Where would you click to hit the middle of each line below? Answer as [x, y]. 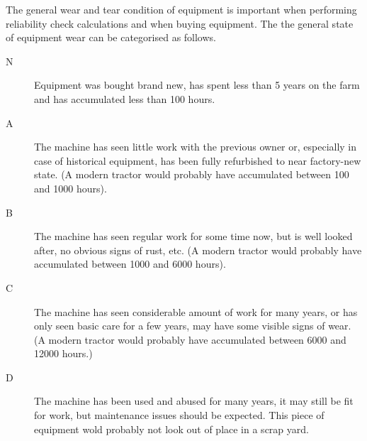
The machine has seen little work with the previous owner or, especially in [196, 147]
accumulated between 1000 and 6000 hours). [130, 264]
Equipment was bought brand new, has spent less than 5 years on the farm [197, 85]
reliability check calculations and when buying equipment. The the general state [180, 23]
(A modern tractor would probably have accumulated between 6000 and [190, 339]
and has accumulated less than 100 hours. [125, 98]
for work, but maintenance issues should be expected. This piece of [179, 415]
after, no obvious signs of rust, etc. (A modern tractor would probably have [198, 250]
